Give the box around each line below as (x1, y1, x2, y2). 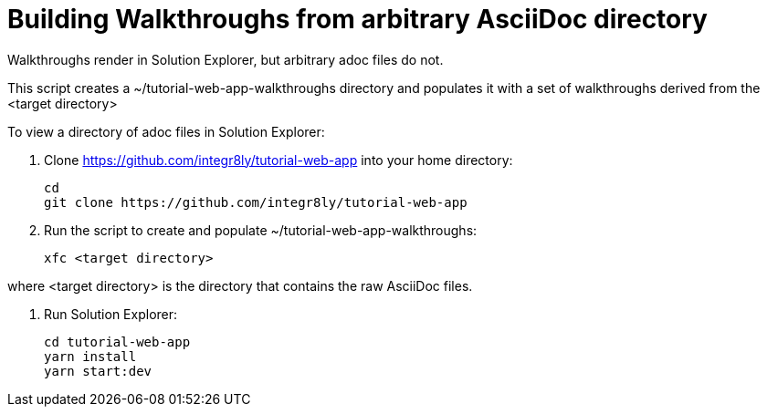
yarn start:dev (44, 363, 152, 378)
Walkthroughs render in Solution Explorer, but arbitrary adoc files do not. (7, 51, 444, 67)
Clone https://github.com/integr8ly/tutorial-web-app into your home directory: (44, 151, 513, 168)
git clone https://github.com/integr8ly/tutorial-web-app (44, 194, 468, 210)
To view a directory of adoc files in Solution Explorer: (7, 123, 325, 140)
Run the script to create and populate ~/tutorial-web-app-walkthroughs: (44, 222, 478, 238)
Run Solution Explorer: (44, 305, 178, 322)
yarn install (44, 348, 137, 364)
